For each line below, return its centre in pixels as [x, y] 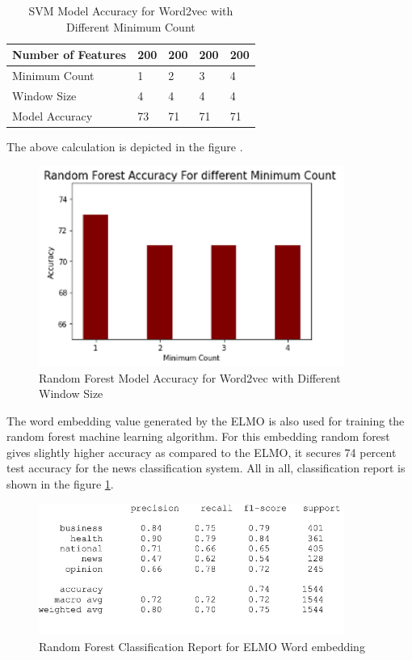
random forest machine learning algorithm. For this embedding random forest [198, 436]
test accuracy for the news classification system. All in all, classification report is [206, 468]
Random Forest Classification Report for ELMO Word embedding [202, 646]
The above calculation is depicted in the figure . [125, 146]
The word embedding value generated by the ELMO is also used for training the [206, 420]
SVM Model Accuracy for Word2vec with [131, 11]
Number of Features [69, 55]
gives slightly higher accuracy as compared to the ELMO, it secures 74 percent [202, 452]
